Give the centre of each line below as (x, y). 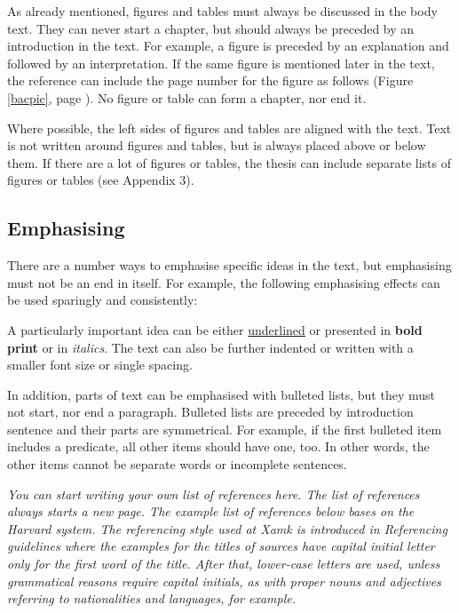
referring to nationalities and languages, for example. (151, 598)
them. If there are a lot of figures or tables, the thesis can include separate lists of (229, 162)
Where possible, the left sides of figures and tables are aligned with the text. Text (229, 127)
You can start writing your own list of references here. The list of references (214, 494)
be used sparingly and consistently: (103, 300)
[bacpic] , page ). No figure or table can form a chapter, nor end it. (187, 97)
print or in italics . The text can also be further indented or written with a (210, 347)
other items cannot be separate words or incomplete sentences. (177, 464)
